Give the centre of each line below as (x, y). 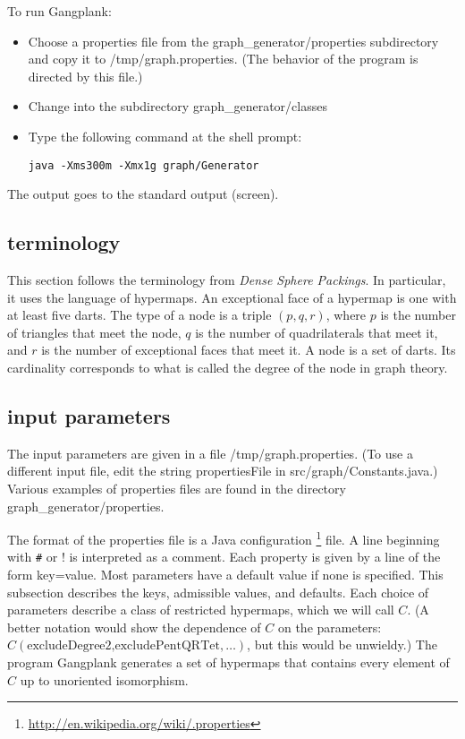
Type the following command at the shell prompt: (165, 136)
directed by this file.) (85, 76)
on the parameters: (330, 627)
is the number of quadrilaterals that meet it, (317, 332)
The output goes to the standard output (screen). (143, 194)
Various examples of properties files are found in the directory (177, 488)
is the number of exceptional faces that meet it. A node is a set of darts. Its (249, 350)
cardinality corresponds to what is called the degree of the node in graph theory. (228, 367)
